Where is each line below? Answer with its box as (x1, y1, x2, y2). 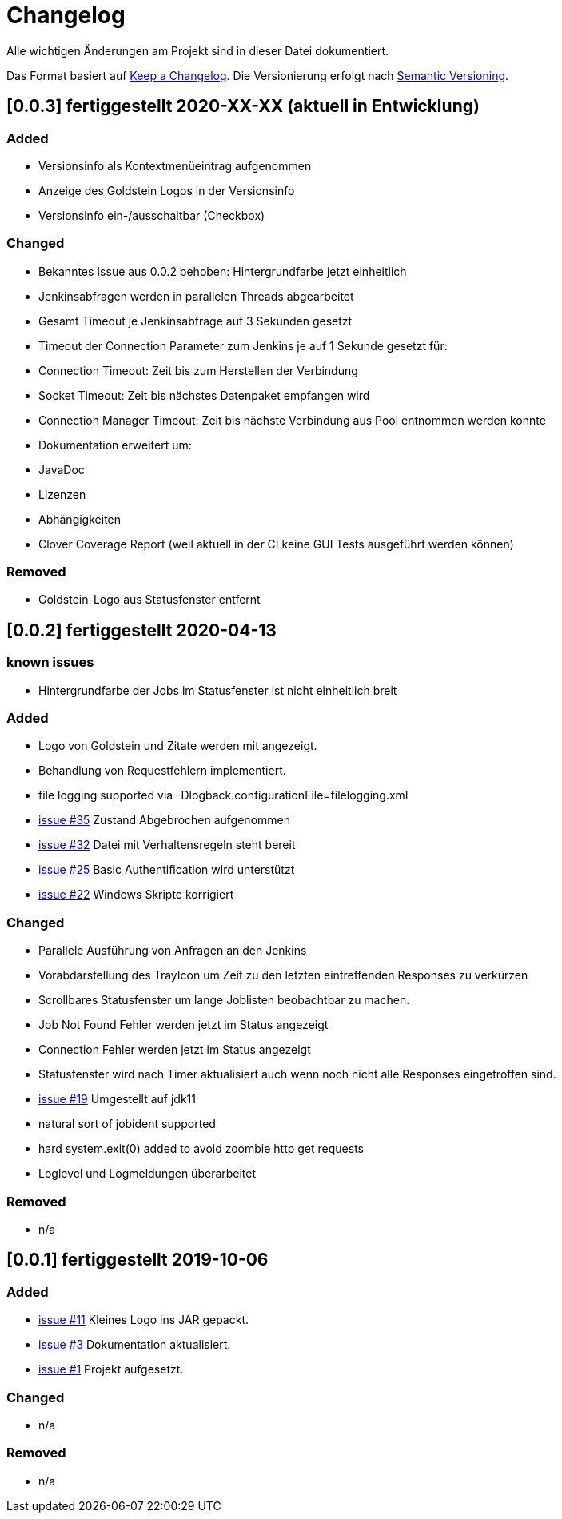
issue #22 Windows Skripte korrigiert (38, 887, 234, 902)
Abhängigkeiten (38, 512, 122, 526)
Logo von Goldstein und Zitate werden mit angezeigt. (38, 739, 317, 753)
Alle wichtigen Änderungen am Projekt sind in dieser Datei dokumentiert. (6, 43, 389, 58)
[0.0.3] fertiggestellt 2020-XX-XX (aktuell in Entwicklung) (6, 96, 480, 117)
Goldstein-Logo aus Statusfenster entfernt (38, 592, 261, 607)
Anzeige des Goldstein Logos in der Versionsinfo (38, 183, 295, 197)
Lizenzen (38, 487, 86, 501)
